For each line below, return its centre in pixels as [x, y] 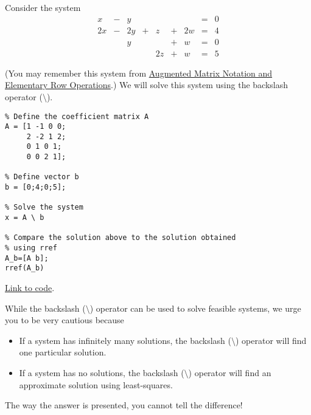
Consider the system [43, 7]
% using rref [31, 248]
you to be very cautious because [65, 320]
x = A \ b [25, 218]
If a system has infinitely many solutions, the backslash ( [125, 340]
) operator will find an [230, 372]
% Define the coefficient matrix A [77, 116]
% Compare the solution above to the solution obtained [121, 238]
